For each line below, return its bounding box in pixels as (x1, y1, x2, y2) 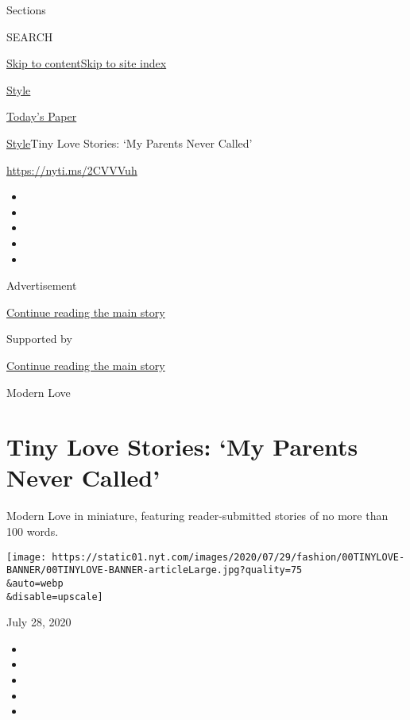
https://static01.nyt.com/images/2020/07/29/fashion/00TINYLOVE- (52, 551, 405, 563)
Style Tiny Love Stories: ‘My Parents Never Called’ (6, 134, 253, 151)
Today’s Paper (6, 108, 77, 125)
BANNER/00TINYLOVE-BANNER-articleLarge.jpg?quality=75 (6, 564, 303, 576)
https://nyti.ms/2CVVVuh (6, 161, 137, 178)
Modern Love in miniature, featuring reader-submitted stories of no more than (6, 507, 389, 524)
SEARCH (6, 28, 53, 44)
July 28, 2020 (6, 614, 72, 630)
